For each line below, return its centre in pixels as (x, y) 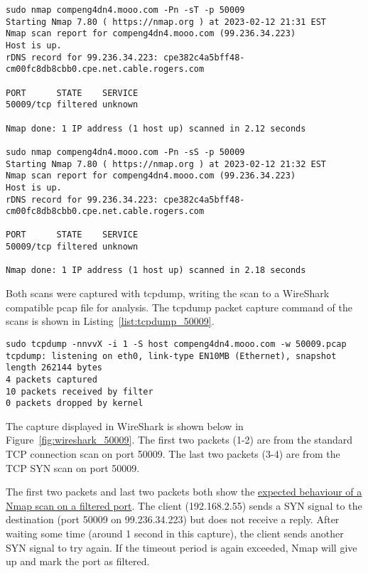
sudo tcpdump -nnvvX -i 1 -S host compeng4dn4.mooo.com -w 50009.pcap (176, 344)
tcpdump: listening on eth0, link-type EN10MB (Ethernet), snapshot (171, 356)
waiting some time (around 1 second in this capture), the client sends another (175, 533)
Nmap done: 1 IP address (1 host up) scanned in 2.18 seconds (156, 271)
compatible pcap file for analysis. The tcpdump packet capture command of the (179, 307)
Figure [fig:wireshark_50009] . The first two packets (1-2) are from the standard (179, 440)
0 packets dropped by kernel (75, 403)
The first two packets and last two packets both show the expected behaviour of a (184, 492)
